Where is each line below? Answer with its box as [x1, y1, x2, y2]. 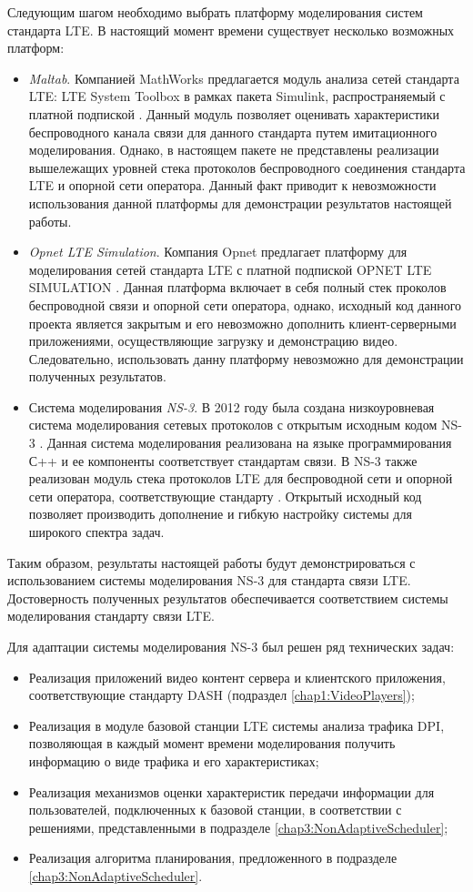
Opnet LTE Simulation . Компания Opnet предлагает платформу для [28, 242, 408, 261]
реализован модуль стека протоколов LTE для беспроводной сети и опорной [28, 469, 453, 488]
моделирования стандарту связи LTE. [7, 606, 215, 625]
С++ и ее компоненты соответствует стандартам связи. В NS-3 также [28, 451, 418, 470]
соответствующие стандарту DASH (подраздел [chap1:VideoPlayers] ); [28, 685, 415, 704]
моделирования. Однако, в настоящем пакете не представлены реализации [28, 140, 439, 159]
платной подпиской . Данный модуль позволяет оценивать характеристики [28, 104, 440, 123]
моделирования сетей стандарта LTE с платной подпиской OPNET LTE [28, 259, 432, 279]
